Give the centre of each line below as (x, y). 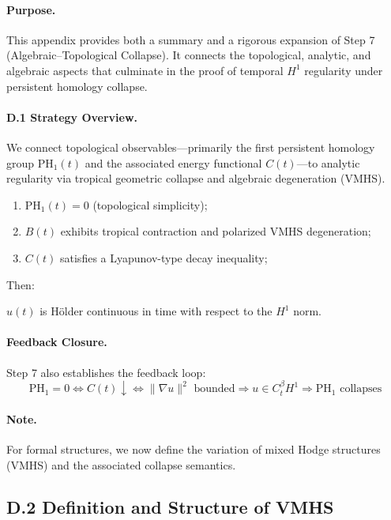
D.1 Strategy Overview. (72, 117)
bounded (214, 389)
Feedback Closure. (57, 342)
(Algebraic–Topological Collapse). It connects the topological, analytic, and (189, 55)
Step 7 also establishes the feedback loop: (106, 372)
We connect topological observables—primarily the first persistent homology (191, 147)
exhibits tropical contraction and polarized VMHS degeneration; (216, 231)
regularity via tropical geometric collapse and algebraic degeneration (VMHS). (196, 178)
